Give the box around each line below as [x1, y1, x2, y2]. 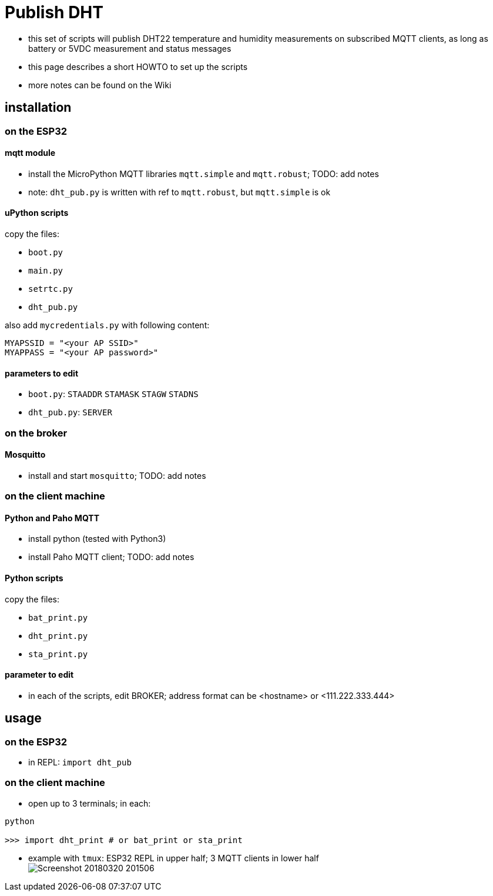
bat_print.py [28, 612, 88, 622]
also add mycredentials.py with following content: [5, 320, 210, 331]
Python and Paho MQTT [5, 512, 100, 523]
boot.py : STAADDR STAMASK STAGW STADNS [28, 389, 199, 399]
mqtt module [5, 148, 56, 158]
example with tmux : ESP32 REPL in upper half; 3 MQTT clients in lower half [28, 852, 319, 863]
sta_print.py [28, 649, 88, 659]
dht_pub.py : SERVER [28, 407, 112, 418]
